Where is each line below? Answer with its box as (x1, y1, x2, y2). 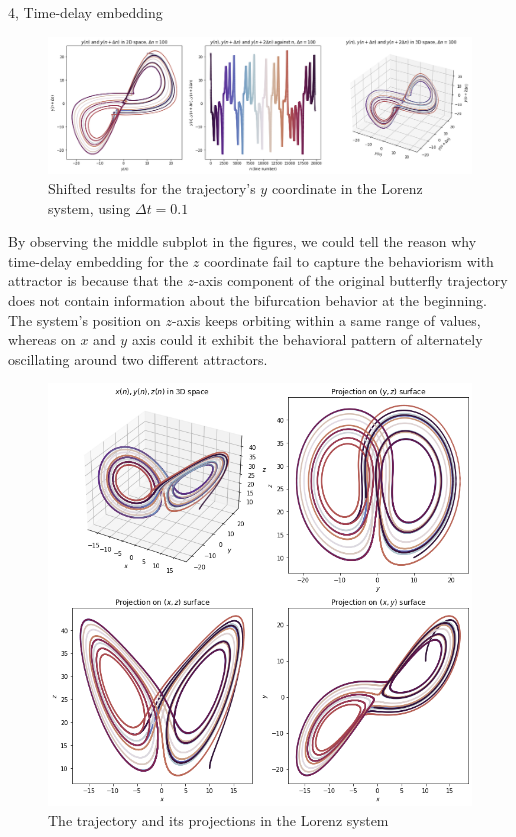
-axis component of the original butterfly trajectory (194, 270, 508, 291)
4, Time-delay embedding (8, 2, 163, 22)
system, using (48, 197, 131, 218)
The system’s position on (8, 309, 161, 330)
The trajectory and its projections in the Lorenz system (48, 809, 389, 830)
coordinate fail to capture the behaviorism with (203, 250, 494, 271)
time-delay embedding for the (8, 250, 189, 271)
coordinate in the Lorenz (271, 178, 423, 199)
